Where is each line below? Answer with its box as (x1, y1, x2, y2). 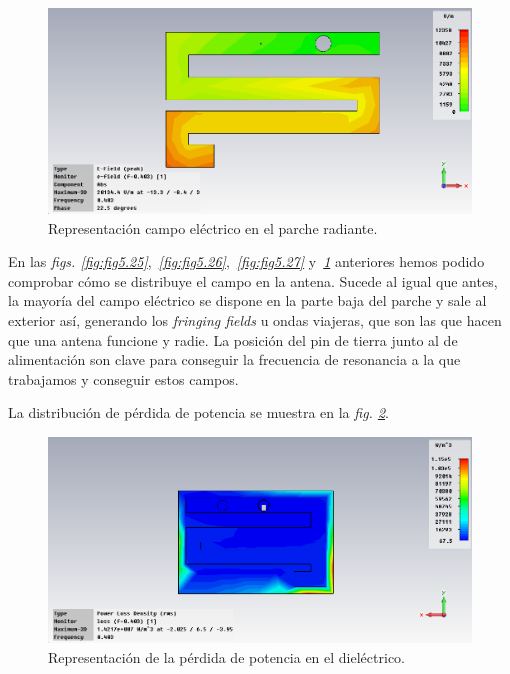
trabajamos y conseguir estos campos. (8, 368, 239, 389)
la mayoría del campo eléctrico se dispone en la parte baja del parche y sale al (8, 290, 487, 311)
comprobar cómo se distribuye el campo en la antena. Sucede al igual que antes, (8, 270, 498, 291)
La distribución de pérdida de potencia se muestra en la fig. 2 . (8, 402, 389, 423)
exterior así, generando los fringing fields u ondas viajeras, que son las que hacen (8, 309, 502, 330)
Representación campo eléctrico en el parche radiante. (48, 217, 378, 238)
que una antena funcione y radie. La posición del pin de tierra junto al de (8, 329, 458, 350)
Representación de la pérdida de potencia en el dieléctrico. (48, 646, 405, 667)
